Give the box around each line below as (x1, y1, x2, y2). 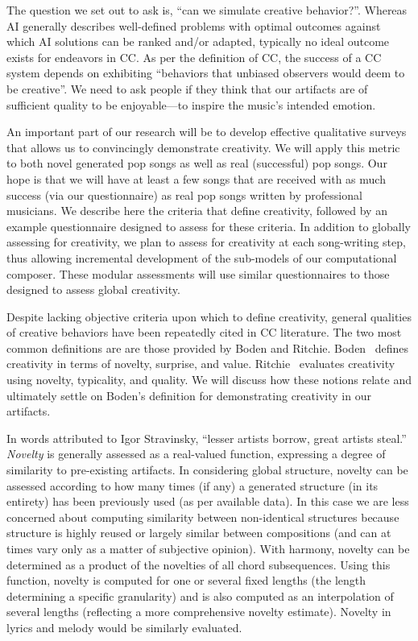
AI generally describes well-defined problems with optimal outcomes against (6, 17, 381, 34)
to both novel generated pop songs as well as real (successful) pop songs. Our (6, 155, 387, 172)
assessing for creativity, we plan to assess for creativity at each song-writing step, (6, 234, 406, 250)
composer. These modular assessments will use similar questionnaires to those (6, 265, 390, 282)
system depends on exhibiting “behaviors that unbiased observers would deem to (6, 64, 405, 81)
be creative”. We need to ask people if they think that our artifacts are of (6, 80, 368, 97)
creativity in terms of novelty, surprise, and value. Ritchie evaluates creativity (6, 355, 395, 372)
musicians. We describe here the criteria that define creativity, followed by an (6, 202, 387, 219)
